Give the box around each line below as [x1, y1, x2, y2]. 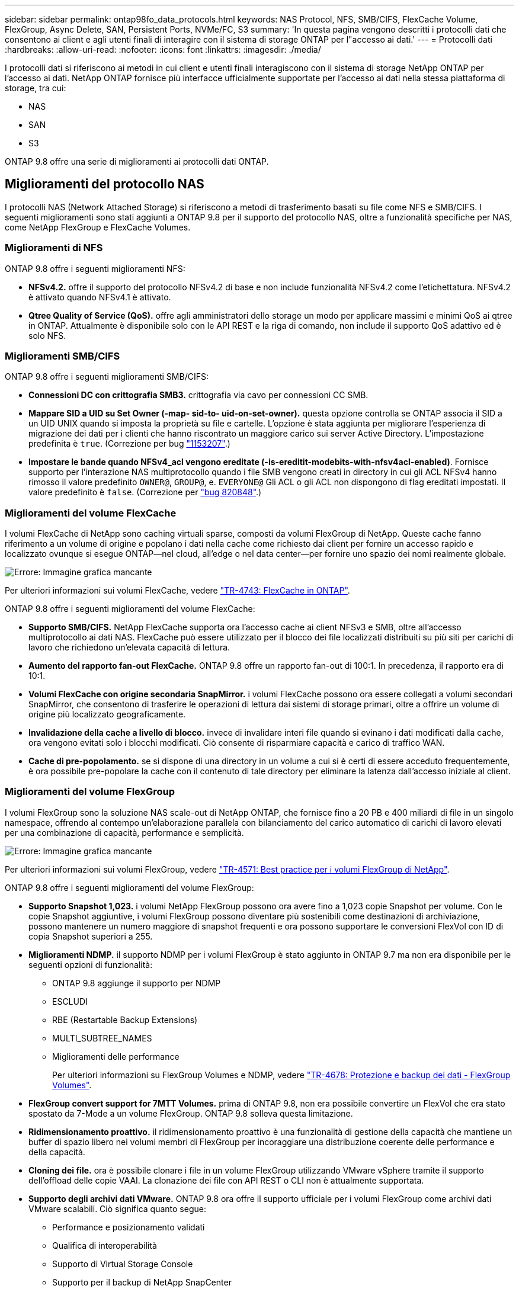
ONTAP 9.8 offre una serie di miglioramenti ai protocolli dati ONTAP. [5, 156, 269, 166]
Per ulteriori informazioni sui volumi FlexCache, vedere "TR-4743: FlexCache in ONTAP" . [5, 585, 350, 596]
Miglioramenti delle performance [52, 1051, 180, 1062]
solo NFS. [28, 330, 66, 341]
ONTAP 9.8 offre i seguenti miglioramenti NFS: [5, 263, 185, 274]
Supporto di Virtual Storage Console [52, 1258, 193, 1269]
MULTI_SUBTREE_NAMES [52, 1033, 152, 1043]
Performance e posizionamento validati [52, 1222, 205, 1232]
